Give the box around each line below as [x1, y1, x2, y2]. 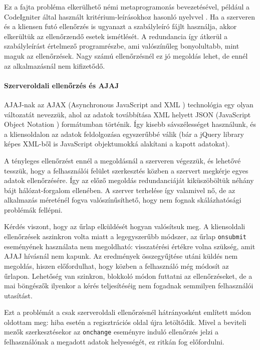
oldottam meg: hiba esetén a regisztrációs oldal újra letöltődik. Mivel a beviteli [4, 316, 246, 327]
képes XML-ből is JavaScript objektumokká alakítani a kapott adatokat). [4, 138, 230, 149]
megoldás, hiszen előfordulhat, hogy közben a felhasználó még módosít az [4, 260, 229, 271]
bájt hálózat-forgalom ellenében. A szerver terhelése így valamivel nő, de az [4, 185, 235, 195]
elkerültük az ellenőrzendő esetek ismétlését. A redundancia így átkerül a [4, 31, 228, 41]
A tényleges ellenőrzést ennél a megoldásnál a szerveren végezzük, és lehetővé [4, 155, 241, 165]
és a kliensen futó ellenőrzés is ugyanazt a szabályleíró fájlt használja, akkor [4, 21, 237, 32]
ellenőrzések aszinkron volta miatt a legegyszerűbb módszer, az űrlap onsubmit [4, 231, 246, 242]
